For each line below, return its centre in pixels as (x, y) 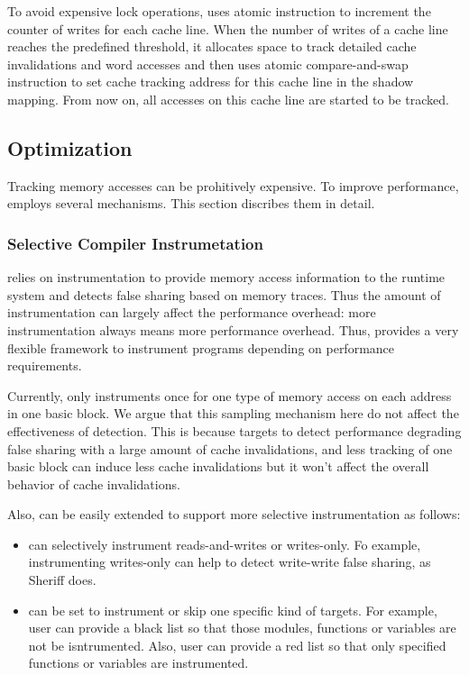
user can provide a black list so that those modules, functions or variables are (242, 628)
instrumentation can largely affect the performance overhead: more (192, 312)
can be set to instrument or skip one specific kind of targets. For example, (233, 610)
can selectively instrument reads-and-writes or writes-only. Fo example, (225, 544)
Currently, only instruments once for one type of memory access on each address (230, 395)
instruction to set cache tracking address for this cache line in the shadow (211, 82)
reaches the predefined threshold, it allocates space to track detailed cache (212, 46)
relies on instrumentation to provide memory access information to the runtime (226, 277)
